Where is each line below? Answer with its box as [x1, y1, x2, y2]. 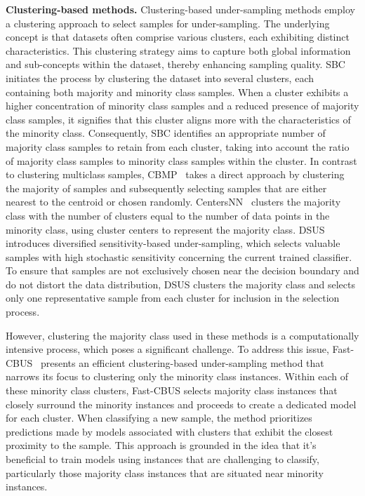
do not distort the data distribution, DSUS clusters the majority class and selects [6, 276, 355, 291]
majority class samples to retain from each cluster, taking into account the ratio [6, 139, 350, 154]
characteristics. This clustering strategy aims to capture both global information [6, 43, 351, 58]
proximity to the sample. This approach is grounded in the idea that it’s [6, 438, 317, 453]
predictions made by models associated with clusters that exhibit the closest [6, 424, 333, 438]
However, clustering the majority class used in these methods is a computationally [6, 328, 359, 342]
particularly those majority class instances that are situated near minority [6, 465, 324, 480]
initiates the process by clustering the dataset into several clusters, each [6, 70, 314, 85]
